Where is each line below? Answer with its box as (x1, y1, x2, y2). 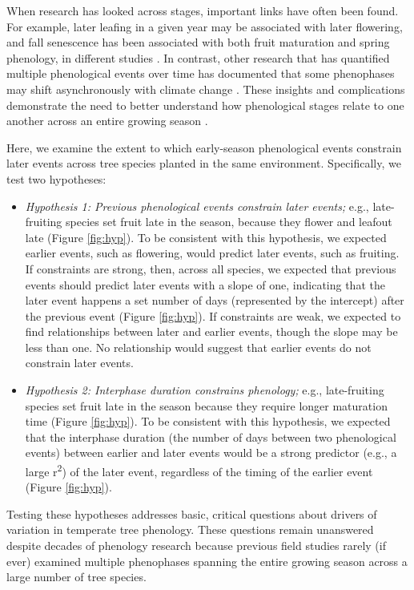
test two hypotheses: (6, 170, 107, 187)
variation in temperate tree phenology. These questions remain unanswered (6, 521, 374, 538)
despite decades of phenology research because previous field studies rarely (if (6, 537, 386, 554)
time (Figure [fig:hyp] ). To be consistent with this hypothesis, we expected (25, 413, 391, 430)
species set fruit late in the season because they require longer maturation (25, 397, 388, 414)
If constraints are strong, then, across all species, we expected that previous (25, 260, 396, 277)
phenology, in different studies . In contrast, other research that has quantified (6, 49, 390, 66)
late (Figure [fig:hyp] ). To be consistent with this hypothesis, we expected (25, 228, 387, 245)
